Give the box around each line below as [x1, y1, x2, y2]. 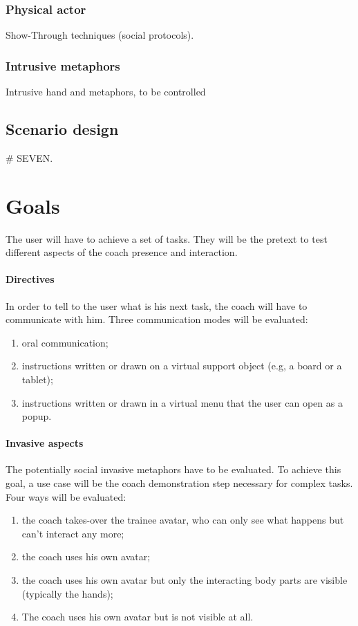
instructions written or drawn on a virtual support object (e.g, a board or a [21, 358, 342, 373]
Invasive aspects [6, 436, 84, 450]
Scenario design [6, 118, 119, 140]
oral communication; [21, 335, 109, 349]
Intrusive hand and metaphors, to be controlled [6, 84, 206, 99]
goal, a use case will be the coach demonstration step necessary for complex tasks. [6, 476, 353, 490]
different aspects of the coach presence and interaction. [6, 245, 238, 259]
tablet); [21, 371, 53, 386]
